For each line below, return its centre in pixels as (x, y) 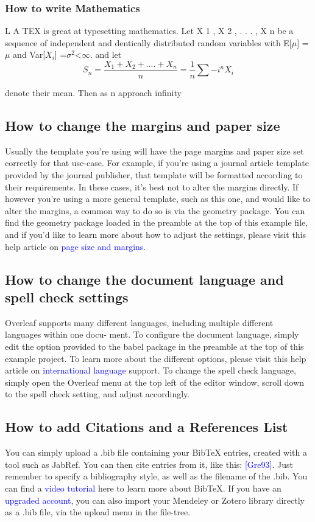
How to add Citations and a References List (147, 427)
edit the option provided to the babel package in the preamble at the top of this (154, 346)
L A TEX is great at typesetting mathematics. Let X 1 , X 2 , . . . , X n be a (149, 31)
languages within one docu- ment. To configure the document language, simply (152, 334)
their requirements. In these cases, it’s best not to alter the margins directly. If (152, 186)
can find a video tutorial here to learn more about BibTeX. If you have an (143, 488)
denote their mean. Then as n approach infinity (93, 93)
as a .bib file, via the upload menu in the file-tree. (98, 512)
